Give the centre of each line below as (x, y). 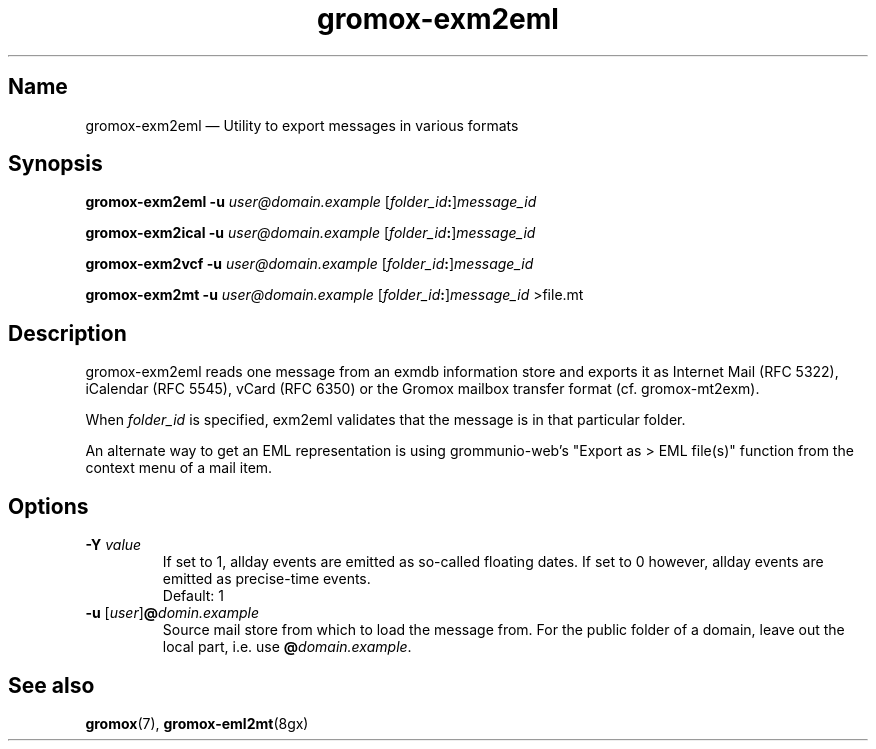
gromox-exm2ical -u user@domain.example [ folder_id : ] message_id (310, 233)
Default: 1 (193, 596)
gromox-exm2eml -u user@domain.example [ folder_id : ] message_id (311, 202)
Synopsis (55, 164)
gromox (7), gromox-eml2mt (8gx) (197, 723)
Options (48, 506)
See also (51, 685)
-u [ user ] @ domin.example (172, 613)
